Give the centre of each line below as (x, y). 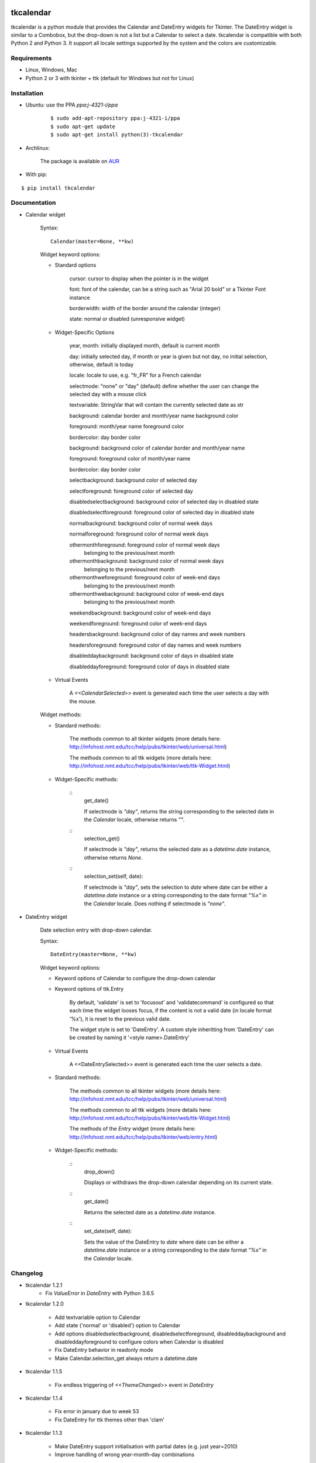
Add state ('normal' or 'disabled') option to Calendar (118, 1325)
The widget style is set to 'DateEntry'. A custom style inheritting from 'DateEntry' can (172, 1029)
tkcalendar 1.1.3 (44, 1433)
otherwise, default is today (102, 364)
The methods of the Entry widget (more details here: (133, 1129)
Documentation (33, 203)
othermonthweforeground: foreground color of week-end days (145, 578)
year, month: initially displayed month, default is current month (145, 346)
